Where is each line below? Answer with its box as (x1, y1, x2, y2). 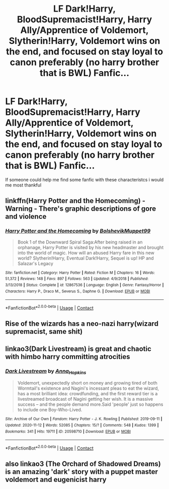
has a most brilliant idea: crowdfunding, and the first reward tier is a (17, 391, 158, 397)
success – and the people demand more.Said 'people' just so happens (17, 401, 163, 407)
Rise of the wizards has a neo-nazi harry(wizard (5, 320, 158, 328)
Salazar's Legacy (17, 260, 54, 266)
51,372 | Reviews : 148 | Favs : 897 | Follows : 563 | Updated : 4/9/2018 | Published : (5, 276, 149, 281)
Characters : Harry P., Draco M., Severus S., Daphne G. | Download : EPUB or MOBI (5, 288, 150, 294)
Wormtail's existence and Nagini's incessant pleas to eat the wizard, (17, 385, 159, 391)
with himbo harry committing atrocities (5, 352, 130, 361)
